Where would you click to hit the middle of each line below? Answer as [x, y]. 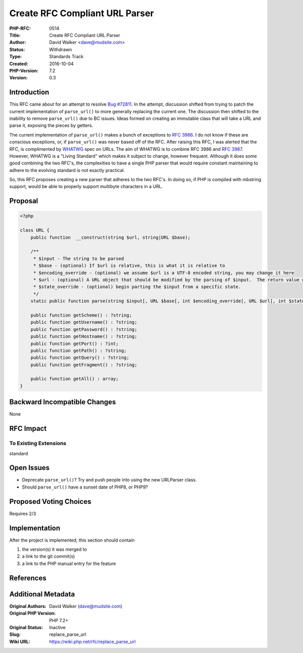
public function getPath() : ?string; [79, 351]
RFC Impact [28, 429]
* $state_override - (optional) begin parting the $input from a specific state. [137, 287]
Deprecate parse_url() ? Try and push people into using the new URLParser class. [109, 480]
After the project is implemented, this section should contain [72, 540]
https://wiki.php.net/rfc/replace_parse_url [92, 641]
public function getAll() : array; [74, 379]
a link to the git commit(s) [48, 556]
